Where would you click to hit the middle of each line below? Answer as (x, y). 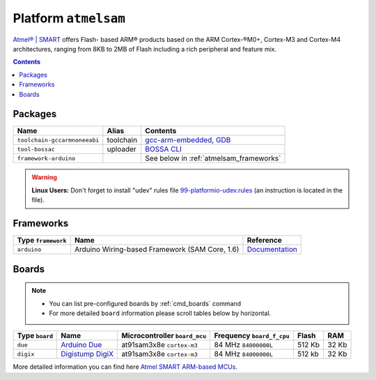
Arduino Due (81, 345)
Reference (264, 241)
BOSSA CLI (164, 149)
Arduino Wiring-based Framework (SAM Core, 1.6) (157, 250)
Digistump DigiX (87, 354)
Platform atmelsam (69, 18)
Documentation (272, 250)
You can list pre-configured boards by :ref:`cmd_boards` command (145, 303)
